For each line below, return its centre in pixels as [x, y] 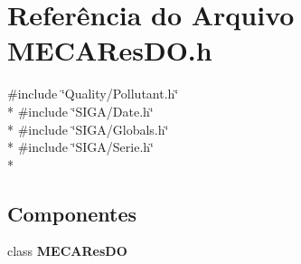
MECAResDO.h [110, 50]
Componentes [72, 213]
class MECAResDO [67, 251]
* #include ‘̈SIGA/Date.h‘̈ [80, 111]
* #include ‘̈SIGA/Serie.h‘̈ [80, 147]
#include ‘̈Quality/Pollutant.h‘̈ [93, 94]
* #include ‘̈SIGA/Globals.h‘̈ [88, 129]
